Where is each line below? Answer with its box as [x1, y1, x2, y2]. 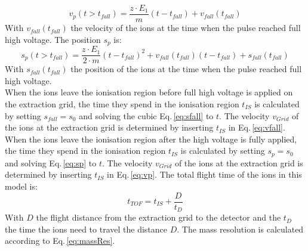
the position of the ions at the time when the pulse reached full [70, 63, 302, 75]
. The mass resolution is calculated [177, 222, 304, 235]
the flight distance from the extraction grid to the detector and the [36, 211, 281, 224]
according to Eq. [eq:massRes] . [5, 234, 115, 247]
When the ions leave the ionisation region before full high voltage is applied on [5, 86, 293, 98]
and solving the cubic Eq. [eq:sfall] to [79, 109, 214, 122]
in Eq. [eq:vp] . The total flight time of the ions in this [107, 168, 302, 181]
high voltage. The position [5, 33, 101, 45]
